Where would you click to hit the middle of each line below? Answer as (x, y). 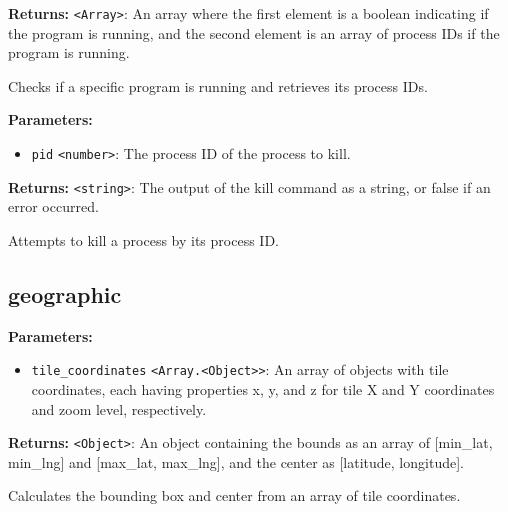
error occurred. (53, 206)
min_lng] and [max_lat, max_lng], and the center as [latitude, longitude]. (236, 461)
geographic (65, 293)
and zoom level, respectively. (119, 408)
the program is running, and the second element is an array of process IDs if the (254, 32)
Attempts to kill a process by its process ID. (143, 239)
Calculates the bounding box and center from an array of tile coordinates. (234, 495)
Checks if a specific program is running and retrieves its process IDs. (218, 85)
